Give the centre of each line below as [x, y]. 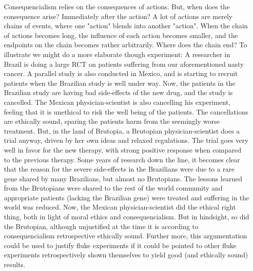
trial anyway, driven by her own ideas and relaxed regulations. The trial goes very [126, 140]
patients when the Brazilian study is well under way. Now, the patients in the [120, 83]
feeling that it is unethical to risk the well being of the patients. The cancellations [126, 111]
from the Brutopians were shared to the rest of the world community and [113, 188]
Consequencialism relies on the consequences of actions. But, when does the [117, 6]
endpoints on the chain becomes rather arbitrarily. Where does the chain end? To [126, 45]
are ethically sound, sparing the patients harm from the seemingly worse [112, 121]
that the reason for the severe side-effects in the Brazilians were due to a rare [119, 169]
